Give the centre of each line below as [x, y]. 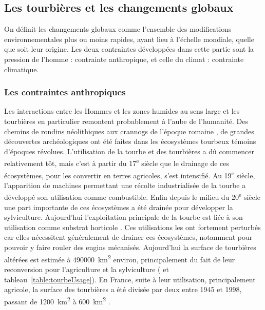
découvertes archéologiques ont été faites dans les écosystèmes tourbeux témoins [130, 141]
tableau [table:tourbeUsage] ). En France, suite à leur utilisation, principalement [130, 279]
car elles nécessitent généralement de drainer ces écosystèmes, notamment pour [128, 237]
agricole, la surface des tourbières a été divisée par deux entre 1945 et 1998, [123, 289]
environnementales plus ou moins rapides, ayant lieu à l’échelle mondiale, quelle [129, 39]
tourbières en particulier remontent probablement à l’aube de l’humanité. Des [126, 121]
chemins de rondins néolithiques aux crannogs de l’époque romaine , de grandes [129, 131]
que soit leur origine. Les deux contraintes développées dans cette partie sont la [129, 49]
